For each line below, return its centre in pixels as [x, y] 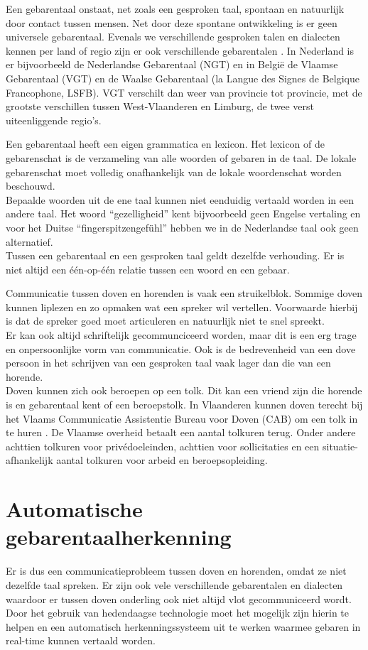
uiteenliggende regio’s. [54, 120]
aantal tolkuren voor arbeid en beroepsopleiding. [162, 460]
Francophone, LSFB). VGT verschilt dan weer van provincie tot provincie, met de [184, 92]
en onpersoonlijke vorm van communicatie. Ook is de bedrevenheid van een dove [181, 348]
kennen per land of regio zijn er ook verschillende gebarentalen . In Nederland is [180, 50]
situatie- [340, 446]
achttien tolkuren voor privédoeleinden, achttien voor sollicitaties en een [163, 446]
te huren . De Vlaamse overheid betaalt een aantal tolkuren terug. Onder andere [181, 432]
